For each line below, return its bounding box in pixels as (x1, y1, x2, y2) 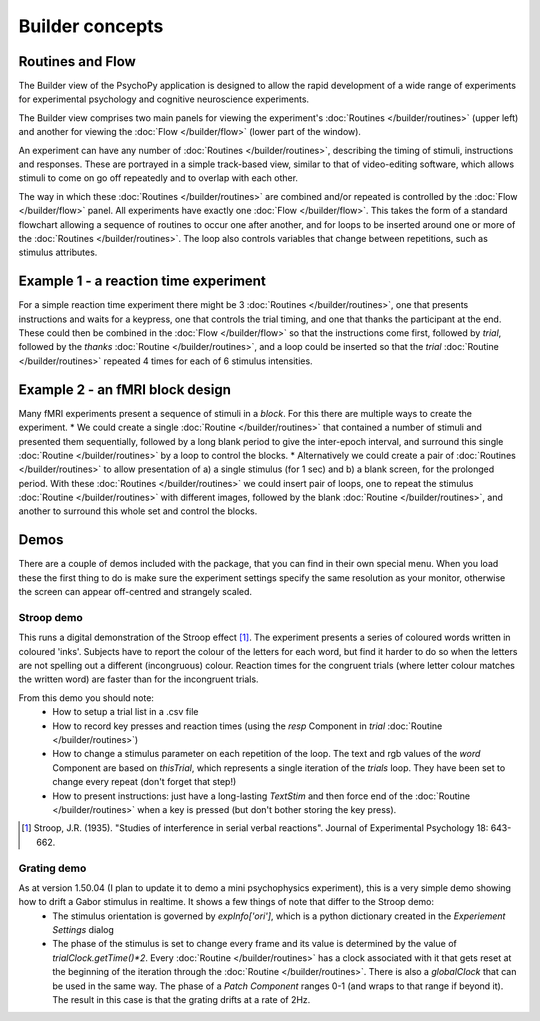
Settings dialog (52, 924, 115, 936)
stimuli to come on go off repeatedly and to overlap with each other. (18, 172, 299, 184)
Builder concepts (18, 15, 164, 37)
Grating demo (18, 861, 87, 875)
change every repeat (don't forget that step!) (52, 776, 237, 788)
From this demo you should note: (18, 691, 155, 704)
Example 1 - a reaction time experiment (18, 273, 267, 290)
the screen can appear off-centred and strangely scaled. (18, 586, 253, 598)
